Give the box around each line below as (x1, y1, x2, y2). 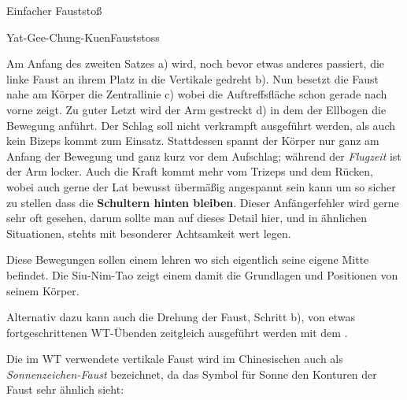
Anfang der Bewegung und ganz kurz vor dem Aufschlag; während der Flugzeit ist (6, 147, 401, 164)
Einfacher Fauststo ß (6, 2, 102, 18)
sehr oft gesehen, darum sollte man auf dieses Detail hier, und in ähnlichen (6, 209, 368, 226)
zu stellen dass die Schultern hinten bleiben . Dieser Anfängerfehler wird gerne (6, 194, 399, 210)
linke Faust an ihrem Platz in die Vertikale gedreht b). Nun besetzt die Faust (6, 70, 379, 87)
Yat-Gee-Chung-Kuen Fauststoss (6, 28, 160, 45)
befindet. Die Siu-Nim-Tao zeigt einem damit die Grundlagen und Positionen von (6, 266, 398, 283)
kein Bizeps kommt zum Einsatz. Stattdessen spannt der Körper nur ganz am (6, 132, 379, 149)
